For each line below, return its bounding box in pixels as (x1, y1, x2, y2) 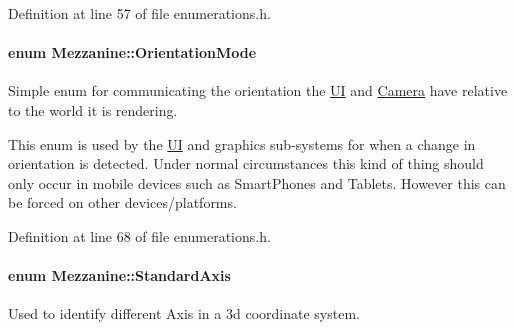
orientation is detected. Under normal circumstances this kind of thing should (8, 153, 484, 174)
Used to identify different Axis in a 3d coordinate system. (8, 303, 360, 324)
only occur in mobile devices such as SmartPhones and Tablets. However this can (8, 172, 506, 193)
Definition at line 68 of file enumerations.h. (8, 225, 271, 246)
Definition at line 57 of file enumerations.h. (8, 3, 271, 23)
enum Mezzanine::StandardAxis (8, 265, 231, 286)
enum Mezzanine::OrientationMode (8, 42, 257, 63)
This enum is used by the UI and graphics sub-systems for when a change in (8, 133, 476, 154)
